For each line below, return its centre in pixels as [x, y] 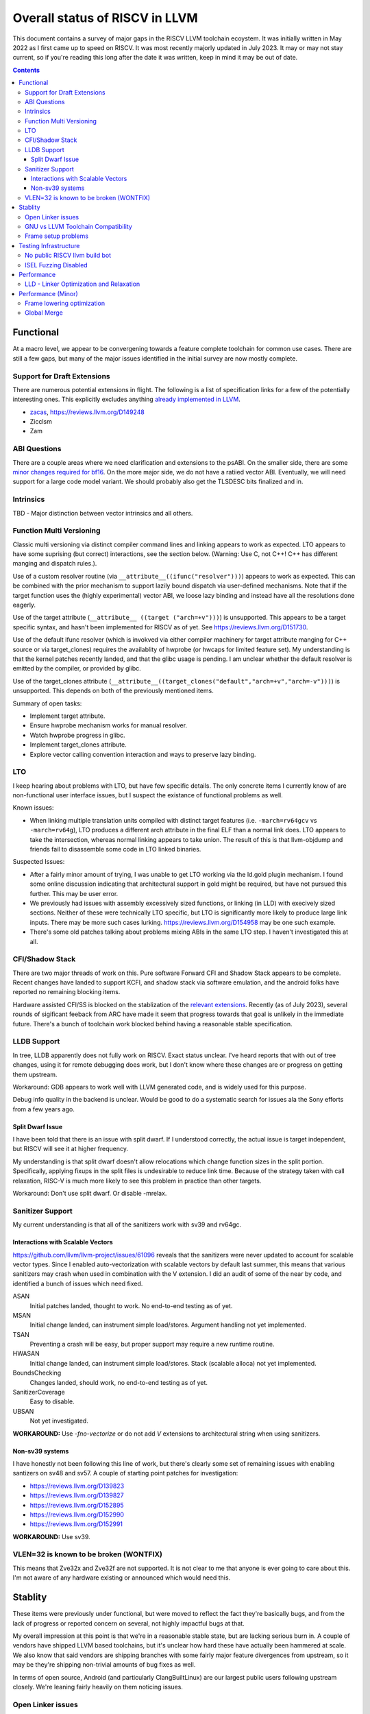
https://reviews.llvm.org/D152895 [77, 1505]
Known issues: [33, 808]
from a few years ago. [44, 1109]
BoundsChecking [37, 1373]
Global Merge [44, 313]
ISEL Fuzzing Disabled [57, 265]
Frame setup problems [57, 236]
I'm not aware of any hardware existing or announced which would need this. [122, 1578]
